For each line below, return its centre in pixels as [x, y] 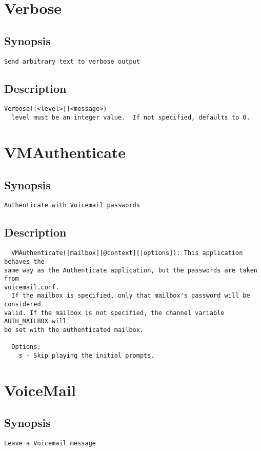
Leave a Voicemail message [50, 444]
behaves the [24, 261]
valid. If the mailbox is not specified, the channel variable [114, 313]
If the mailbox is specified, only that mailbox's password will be [131, 296]
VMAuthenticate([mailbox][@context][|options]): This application [127, 253]
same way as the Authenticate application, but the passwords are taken [131, 270]
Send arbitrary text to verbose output [72, 61]
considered [23, 305]
